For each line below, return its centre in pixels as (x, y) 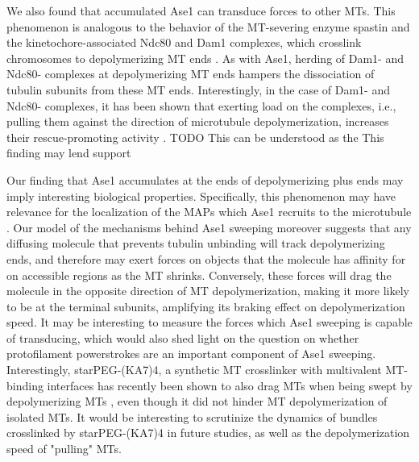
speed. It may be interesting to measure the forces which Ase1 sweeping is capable (209, 322)
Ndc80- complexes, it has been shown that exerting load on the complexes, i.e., (201, 105)
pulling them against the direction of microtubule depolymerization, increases (198, 121)
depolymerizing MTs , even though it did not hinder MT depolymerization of (197, 401)
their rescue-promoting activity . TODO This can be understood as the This (195, 137)
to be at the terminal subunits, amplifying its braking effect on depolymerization (206, 306)
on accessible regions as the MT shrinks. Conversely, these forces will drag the (199, 275)
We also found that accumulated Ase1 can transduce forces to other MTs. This (201, 10)
